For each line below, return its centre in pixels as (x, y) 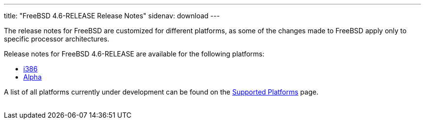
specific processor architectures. (57, 39)
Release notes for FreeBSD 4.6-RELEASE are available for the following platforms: (134, 54)
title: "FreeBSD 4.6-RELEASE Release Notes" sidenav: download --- (112, 16)
